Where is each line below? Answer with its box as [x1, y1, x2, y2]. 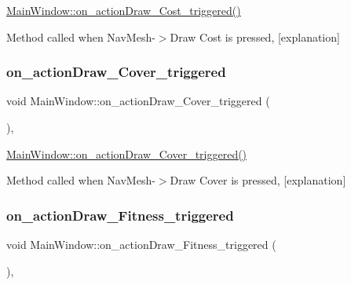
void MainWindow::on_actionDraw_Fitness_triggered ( [6, 236, 276, 252]
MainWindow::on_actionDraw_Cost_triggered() [6, 2, 241, 18]
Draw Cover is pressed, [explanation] [170, 172, 346, 188]
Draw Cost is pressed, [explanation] [170, 28, 340, 45]
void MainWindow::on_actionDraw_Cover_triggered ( [6, 93, 270, 109]
